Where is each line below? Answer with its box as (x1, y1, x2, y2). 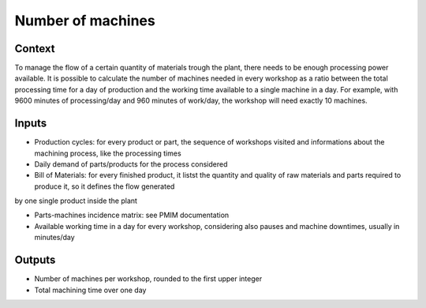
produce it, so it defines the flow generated (34, 182, 175, 191)
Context (14, 42, 55, 55)
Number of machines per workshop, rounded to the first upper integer (34, 274, 263, 284)
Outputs (14, 254, 56, 267)
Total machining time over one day (34, 285, 147, 295)
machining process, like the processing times (34, 148, 181, 158)
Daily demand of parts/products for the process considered (34, 159, 228, 169)
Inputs (14, 117, 47, 130)
